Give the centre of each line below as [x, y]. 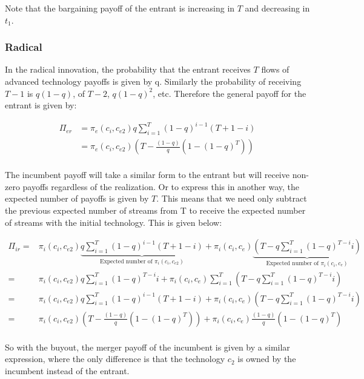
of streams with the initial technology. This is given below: [114, 222]
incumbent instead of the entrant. [67, 370]
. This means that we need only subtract [232, 198]
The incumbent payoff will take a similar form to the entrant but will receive [147, 175]
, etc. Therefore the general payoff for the [230, 93]
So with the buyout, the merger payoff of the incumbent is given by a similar [147, 347]
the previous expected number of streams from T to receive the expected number [155, 210]
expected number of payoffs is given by [77, 198]
